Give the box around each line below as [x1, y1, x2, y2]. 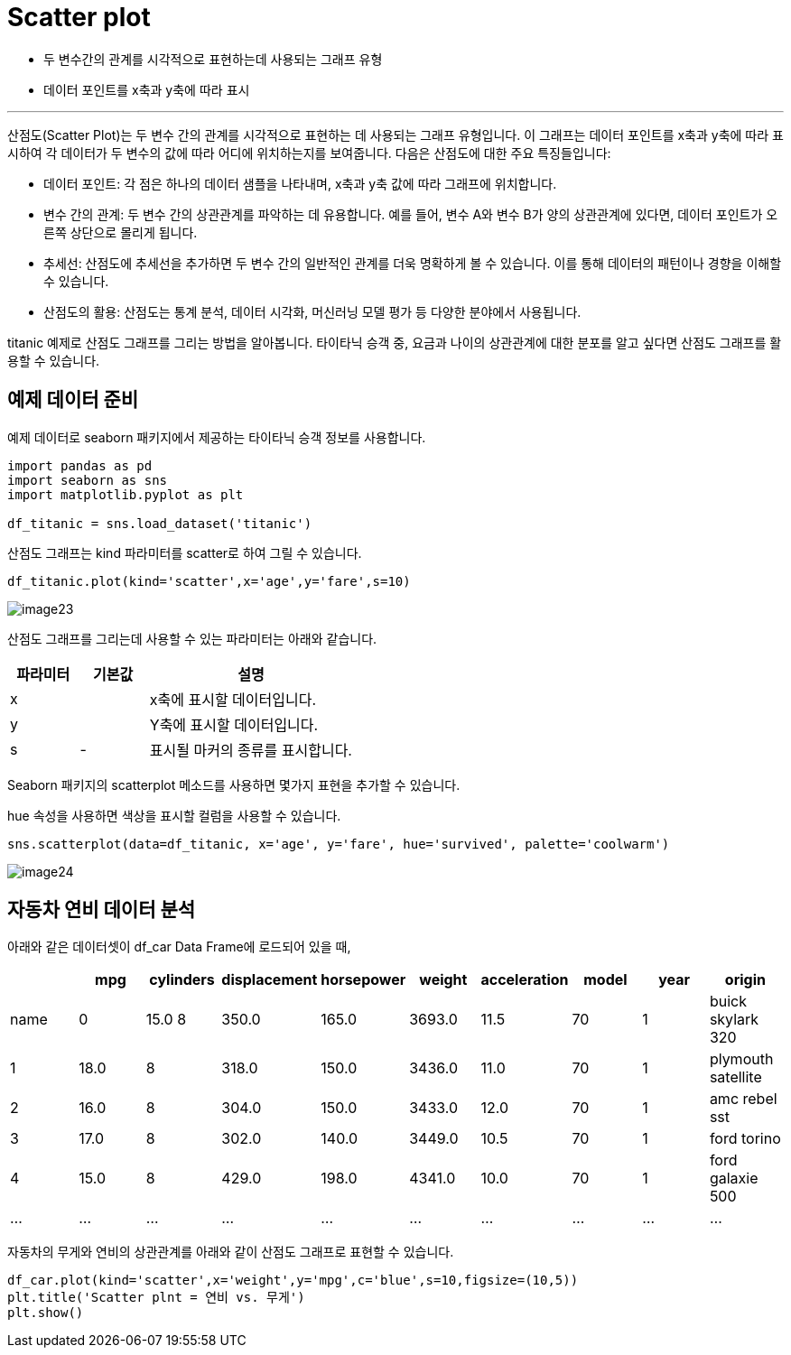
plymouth [709, 1050, 774, 1069]
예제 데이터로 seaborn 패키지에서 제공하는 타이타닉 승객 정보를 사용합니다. [7, 429, 426, 445]
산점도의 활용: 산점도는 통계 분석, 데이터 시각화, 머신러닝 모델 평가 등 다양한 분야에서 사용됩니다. [43, 303, 582, 320]
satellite [709, 1068, 762, 1087]
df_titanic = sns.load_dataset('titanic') [7, 515, 312, 531]
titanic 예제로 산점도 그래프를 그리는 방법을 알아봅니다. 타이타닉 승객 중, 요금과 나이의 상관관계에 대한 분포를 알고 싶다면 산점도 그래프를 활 [7, 334, 782, 350]
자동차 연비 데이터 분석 [7, 898, 196, 922]
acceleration [480, 970, 569, 989]
